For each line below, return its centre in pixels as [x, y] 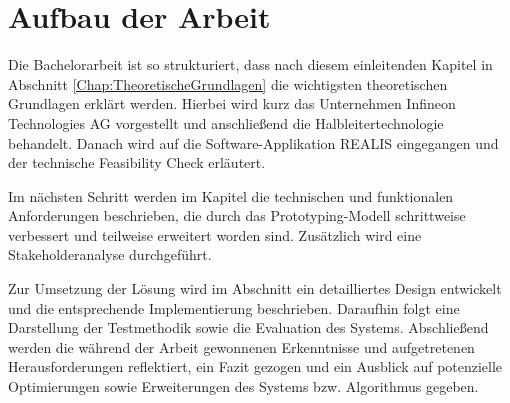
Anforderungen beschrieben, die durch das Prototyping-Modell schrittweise [237, 215]
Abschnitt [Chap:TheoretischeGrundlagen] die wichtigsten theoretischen [228, 83]
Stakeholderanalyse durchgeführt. [110, 254]
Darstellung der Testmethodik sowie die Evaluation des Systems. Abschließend [248, 327]
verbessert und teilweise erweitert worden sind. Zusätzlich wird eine [215, 234]
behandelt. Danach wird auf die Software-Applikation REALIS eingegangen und [253, 142]
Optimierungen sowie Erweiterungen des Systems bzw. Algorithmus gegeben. [243, 386]
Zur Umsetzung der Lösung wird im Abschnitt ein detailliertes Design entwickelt [255, 288]
